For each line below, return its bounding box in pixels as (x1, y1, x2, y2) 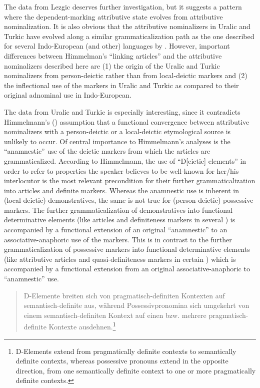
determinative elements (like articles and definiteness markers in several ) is (4, 214, 235, 225)
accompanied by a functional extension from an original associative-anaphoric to (4, 263, 250, 274)
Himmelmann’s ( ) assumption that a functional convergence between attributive (4, 116, 249, 127)
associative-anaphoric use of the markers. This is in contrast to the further (4, 234, 232, 244)
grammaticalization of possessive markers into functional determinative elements (4, 244, 250, 254)
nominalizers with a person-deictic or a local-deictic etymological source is (4, 126, 231, 137)
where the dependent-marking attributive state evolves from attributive (4, 11, 223, 22)
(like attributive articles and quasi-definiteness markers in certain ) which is (4, 253, 236, 264)
